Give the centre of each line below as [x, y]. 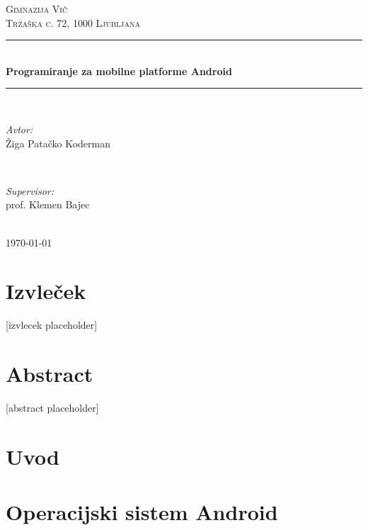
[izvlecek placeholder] [52, 325]
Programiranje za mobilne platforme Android [119, 71]
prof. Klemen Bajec [48, 204]
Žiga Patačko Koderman [58, 143]
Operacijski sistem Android [142, 512]
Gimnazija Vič [37, 9]
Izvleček [46, 291]
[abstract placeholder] [52, 407]
